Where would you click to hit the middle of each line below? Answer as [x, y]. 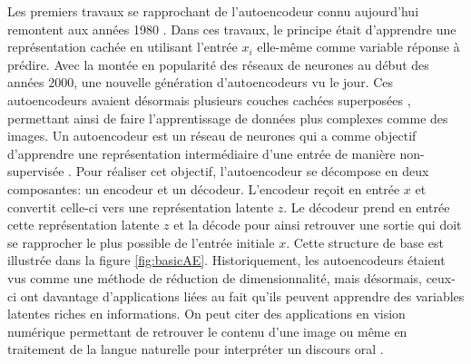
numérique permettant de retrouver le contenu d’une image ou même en [207, 331]
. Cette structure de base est [365, 242]
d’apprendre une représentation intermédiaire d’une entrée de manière [201, 153]
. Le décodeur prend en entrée [367, 207]
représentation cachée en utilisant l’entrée [123, 47]
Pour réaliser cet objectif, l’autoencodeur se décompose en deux [252, 171]
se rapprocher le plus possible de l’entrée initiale [141, 242]
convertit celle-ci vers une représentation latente [141, 207]
